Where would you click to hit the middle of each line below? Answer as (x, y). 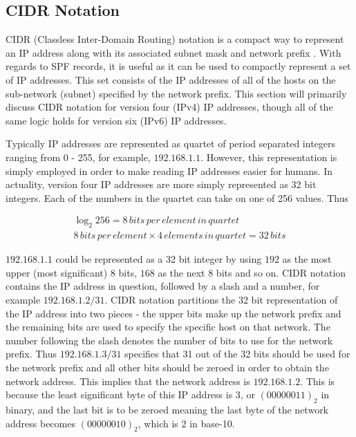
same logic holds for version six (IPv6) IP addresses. (116, 120)
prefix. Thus (31, 354)
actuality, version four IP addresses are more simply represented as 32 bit (161, 184)
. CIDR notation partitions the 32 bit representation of (221, 299)
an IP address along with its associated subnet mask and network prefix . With (174, 52)
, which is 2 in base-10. (186, 423)
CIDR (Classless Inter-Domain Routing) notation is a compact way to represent (175, 39)
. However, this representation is (269, 157)
